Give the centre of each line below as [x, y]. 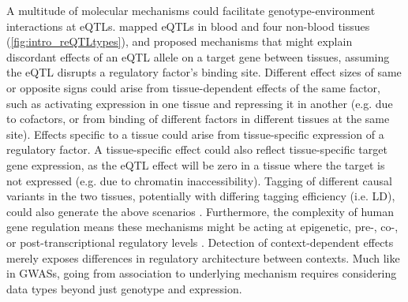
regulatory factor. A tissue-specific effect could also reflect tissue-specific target [197, 149]
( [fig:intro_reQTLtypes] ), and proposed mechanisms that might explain [180, 41]
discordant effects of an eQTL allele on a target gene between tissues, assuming [198, 56]
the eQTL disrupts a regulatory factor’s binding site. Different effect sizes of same [204, 72]
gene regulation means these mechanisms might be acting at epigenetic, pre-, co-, [202, 227]
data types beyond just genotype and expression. [124, 288]
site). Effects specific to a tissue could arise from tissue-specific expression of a [195, 134]
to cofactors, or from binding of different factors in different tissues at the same [198, 119]
